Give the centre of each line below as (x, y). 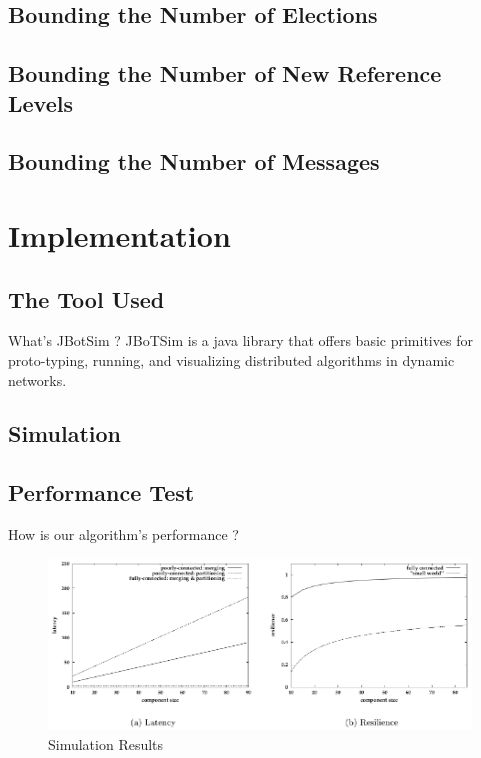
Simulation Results (106, 743)
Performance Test (101, 492)
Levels (40, 102)
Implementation (119, 234)
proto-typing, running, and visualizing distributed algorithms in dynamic (231, 359)
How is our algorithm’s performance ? (123, 534)
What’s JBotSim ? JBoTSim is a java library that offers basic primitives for (240, 340)
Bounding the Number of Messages (194, 161)
